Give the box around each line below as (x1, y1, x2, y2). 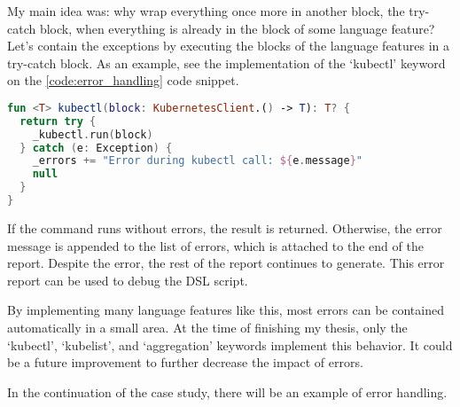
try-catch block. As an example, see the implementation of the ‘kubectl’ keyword (7, 53, 446, 72)
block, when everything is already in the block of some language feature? (39, 19, 435, 37)
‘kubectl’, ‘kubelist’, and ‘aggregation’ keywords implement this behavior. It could (7, 335, 453, 354)
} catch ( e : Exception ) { (19, 141, 173, 154)
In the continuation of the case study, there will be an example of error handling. (7, 382, 448, 401)
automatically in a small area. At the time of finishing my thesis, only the (7, 317, 408, 336)
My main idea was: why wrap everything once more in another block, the (7, 2, 405, 20)
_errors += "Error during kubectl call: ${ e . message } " (32, 154, 363, 168)
